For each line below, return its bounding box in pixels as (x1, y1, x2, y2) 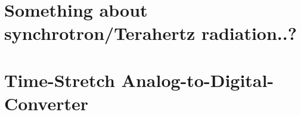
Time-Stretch (4, 67, 115, 92)
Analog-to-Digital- (121, 67, 274, 92)
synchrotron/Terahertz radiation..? (4, 21, 297, 45)
